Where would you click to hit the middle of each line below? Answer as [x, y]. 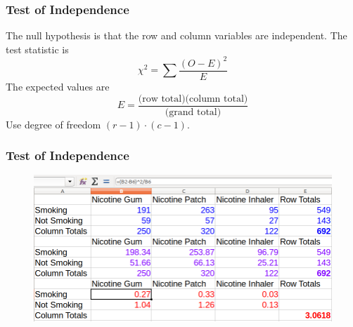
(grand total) [193, 112]
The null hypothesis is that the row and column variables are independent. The [176, 35]
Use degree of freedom [53, 124]
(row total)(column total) [193, 99]
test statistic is [37, 49]
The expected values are [58, 86]
